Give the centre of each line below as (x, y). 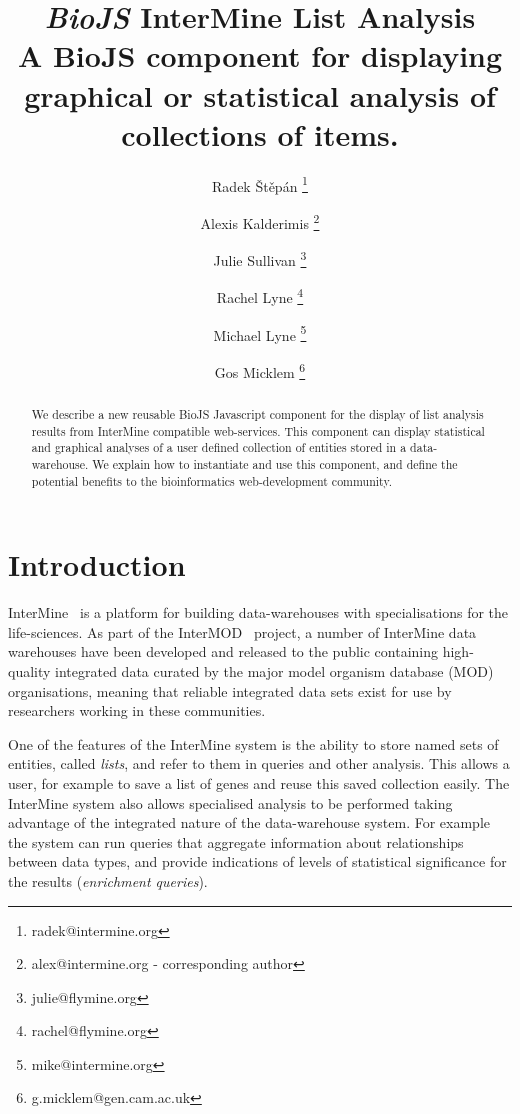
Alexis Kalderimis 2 (260, 221)
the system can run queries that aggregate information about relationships (236, 841)
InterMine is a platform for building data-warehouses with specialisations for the (258, 612)
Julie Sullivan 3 (260, 258)
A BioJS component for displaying (260, 55)
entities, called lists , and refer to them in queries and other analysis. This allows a (259, 763)
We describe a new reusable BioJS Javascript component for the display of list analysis (257, 413)
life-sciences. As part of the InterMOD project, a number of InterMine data (242, 631)
